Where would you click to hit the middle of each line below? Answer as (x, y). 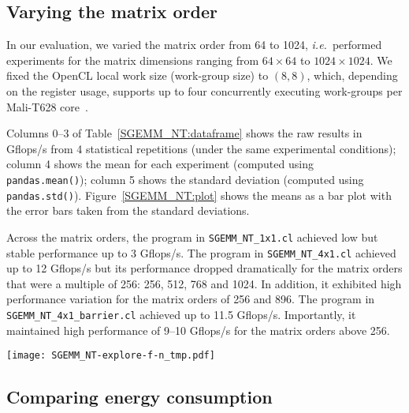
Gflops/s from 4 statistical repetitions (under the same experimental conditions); (201, 148)
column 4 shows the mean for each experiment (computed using (160, 164)
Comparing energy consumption (139, 397)
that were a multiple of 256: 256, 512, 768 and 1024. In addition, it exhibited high (204, 283)
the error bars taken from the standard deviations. (128, 210)
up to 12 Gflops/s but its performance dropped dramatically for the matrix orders (204, 268)
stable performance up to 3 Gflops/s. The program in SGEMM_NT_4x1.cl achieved (201, 252)
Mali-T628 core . (47, 106)
